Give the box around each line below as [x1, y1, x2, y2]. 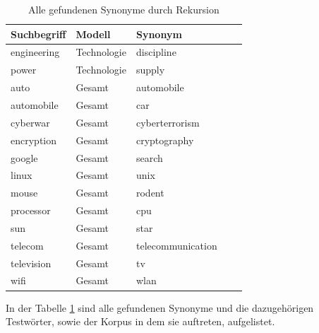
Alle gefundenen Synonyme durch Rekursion [28, 2, 219, 16]
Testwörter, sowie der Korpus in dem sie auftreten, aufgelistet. [6, 314, 275, 329]
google [11, 150, 38, 165]
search [136, 150, 163, 165]
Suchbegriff [11, 26, 66, 41]
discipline [136, 45, 176, 59]
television [11, 255, 52, 270]
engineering [11, 45, 60, 59]
